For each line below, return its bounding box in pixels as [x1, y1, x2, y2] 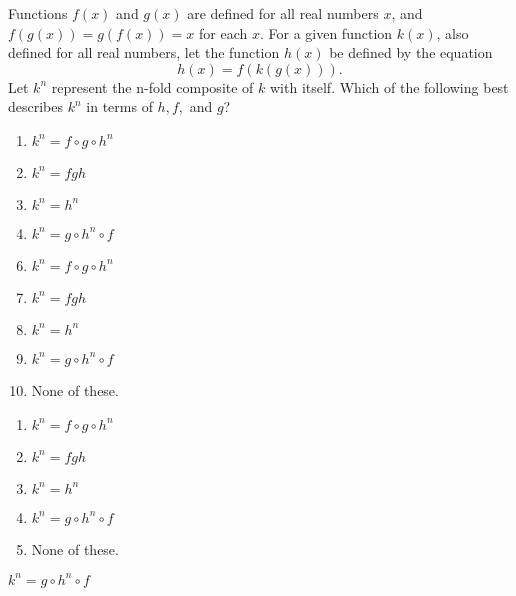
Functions [8, 3, 68, 23]
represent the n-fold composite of [51, 76, 254, 97]
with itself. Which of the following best [270, 76, 509, 97]
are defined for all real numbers [187, 3, 379, 23]
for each [199, 22, 248, 43]
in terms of [86, 96, 153, 117]
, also [436, 22, 469, 43]
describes [8, 96, 64, 117]
